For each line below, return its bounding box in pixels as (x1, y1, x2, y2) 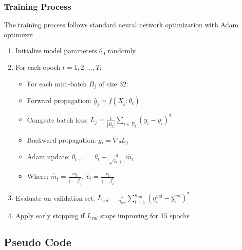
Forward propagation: (27, 95, 92, 105)
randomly (107, 45, 136, 56)
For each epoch (15, 62, 60, 72)
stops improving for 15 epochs (100, 210, 190, 220)
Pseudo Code (4, 234, 72, 249)
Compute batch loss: (27, 114, 88, 125)
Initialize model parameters (15, 45, 97, 56)
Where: (27, 171, 49, 181)
